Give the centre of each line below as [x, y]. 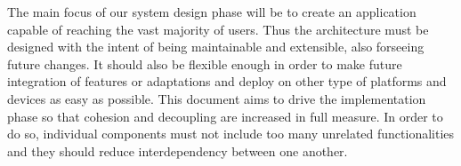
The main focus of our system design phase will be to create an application [212, 12]
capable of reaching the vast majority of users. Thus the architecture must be [218, 29]
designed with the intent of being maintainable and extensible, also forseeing [216, 47]
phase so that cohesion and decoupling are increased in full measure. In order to [225, 116]
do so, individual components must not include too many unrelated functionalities [231, 134]
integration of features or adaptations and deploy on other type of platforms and [227, 81]
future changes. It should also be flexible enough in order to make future [205, 63]
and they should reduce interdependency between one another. [178, 150]
